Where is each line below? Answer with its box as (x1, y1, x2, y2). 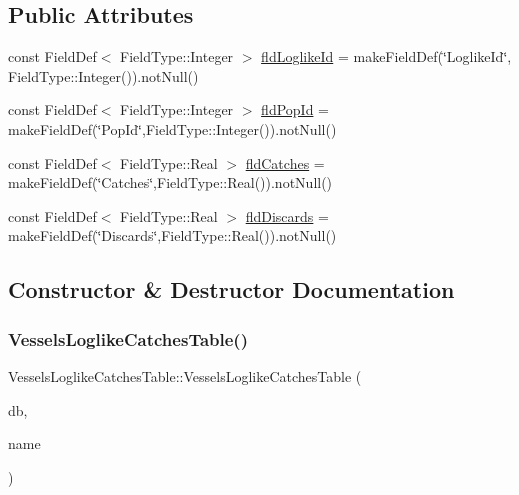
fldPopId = (261, 99, 329, 120)
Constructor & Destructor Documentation (8, 274, 455, 305)
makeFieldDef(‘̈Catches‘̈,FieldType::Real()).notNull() (8, 172, 333, 193)
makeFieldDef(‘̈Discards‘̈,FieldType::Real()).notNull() (8, 225, 337, 246)
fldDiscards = (245, 205, 329, 226)
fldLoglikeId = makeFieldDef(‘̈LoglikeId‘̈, (261, 46, 512, 67)
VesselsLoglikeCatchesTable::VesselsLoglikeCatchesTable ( (8, 365, 362, 386)
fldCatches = (245, 152, 325, 173)
